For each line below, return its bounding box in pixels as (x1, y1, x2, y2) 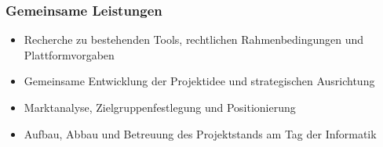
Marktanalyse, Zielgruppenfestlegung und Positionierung (24, 99, 296, 115)
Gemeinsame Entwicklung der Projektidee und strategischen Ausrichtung (24, 73, 375, 89)
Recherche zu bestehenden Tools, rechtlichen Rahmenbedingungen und (24, 31, 364, 48)
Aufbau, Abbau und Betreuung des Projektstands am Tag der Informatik (24, 125, 377, 142)
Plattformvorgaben (24, 46, 115, 63)
